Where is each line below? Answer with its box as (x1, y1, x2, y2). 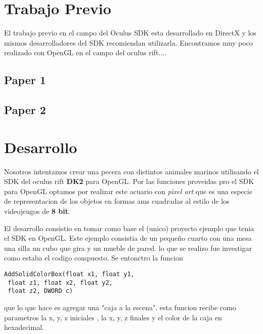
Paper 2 (4, 102, 46, 118)
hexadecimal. (4, 322, 44, 332)
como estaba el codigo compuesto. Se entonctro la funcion (4, 252, 183, 263)
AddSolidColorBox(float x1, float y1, (4, 270, 135, 278)
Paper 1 (4, 72, 46, 88)
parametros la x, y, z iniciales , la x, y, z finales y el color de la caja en (4, 312, 222, 322)
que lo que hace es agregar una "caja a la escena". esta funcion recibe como (4, 302, 236, 312)
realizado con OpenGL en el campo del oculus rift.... (4, 47, 166, 58)
